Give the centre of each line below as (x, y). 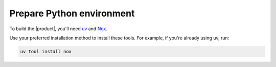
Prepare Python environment (72, 13)
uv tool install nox (46, 51)
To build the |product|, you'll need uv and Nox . (58, 29)
